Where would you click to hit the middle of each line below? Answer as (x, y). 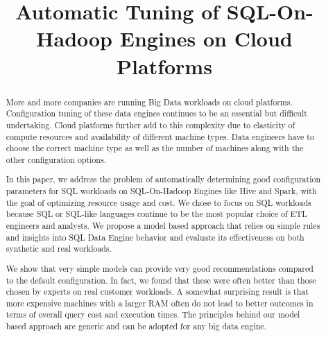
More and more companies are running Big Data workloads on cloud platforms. (149, 102)
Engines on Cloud (206, 38)
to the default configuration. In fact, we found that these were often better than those (161, 280)
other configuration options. (56, 159)
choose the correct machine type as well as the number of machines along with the (155, 148)
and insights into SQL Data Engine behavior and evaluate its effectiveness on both (155, 237)
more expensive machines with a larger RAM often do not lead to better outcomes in (160, 303)
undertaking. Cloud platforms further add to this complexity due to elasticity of (151, 124)
